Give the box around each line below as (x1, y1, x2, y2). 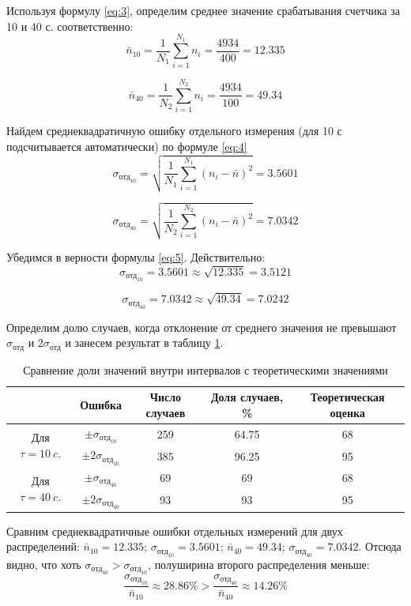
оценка (330, 404, 365, 420)
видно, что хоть (6, 555, 81, 572)
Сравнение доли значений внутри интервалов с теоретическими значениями (23, 361, 388, 378)
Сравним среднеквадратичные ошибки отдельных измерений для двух (6, 522, 343, 539)
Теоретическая (310, 389, 385, 405)
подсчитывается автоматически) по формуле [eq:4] (6, 137, 247, 154)
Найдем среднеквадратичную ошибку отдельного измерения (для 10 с (6, 122, 342, 139)
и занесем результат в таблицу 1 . (65, 334, 224, 351)
